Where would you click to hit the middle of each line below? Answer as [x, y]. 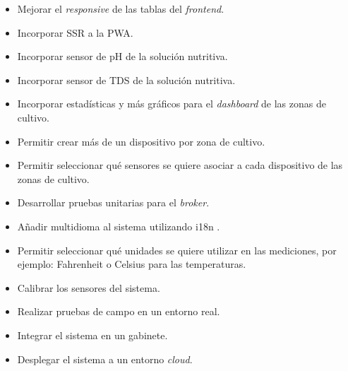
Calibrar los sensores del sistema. [89, 287]
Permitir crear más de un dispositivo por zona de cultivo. [141, 141]
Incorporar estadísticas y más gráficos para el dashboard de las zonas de [172, 104]
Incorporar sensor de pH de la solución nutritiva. [122, 56]
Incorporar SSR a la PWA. [75, 32]
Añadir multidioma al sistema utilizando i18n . [119, 226]
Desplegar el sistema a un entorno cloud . [105, 359]
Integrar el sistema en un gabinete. [92, 335]
